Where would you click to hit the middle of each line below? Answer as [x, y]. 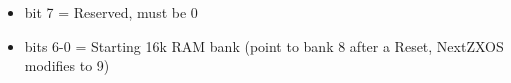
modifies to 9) [67, 65]
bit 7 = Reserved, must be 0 [111, 12]
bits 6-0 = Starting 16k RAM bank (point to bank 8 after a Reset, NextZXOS [264, 45]
